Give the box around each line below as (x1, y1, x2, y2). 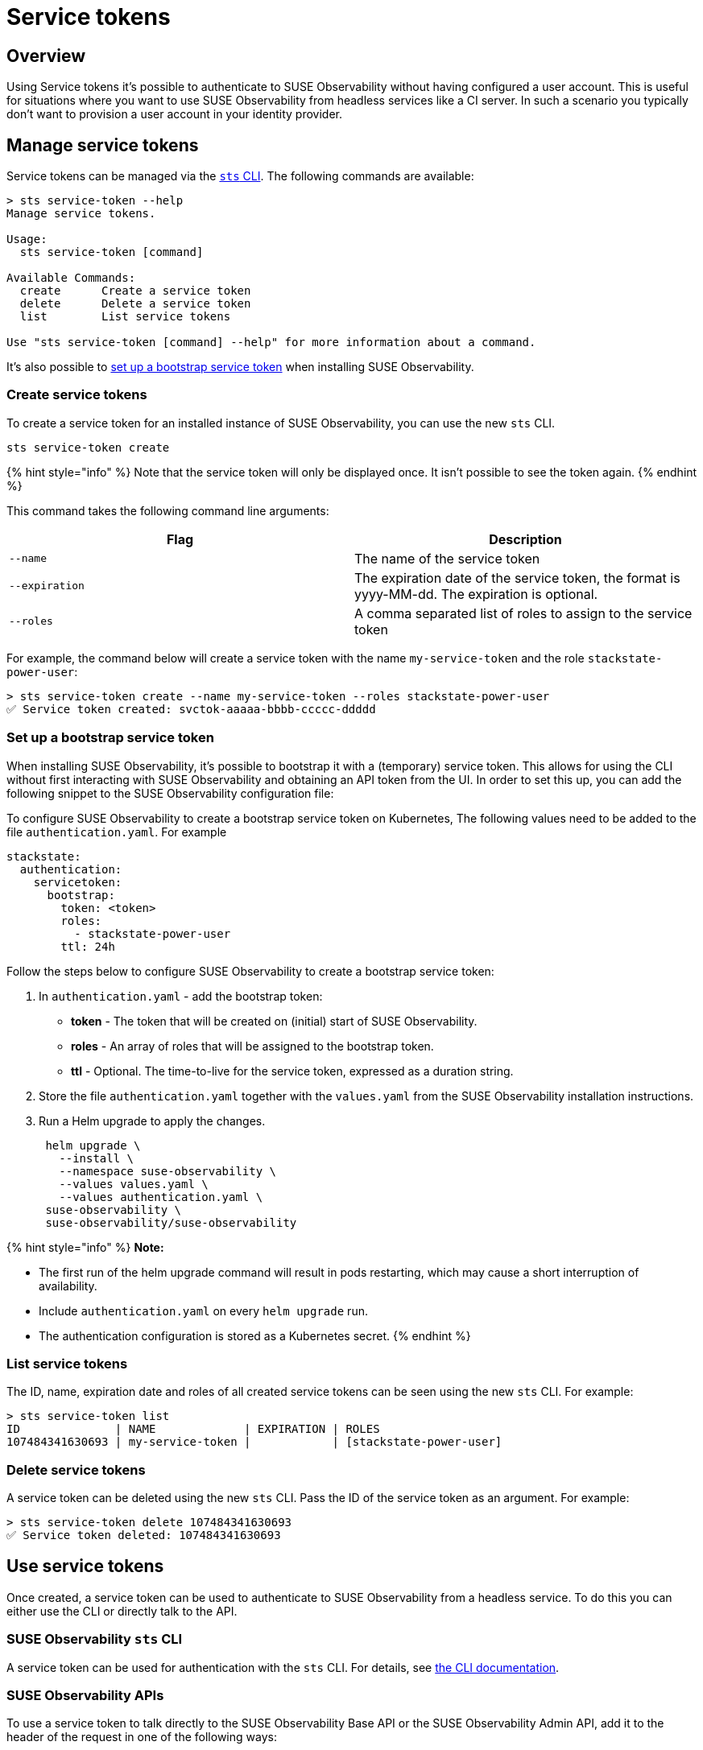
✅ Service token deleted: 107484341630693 (6, 1529, 281, 1542)
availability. (39, 1278, 97, 1293)
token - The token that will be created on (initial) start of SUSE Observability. (71, 1013, 478, 1028)
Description (489, 530, 562, 547)
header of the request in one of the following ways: (6, 1730, 277, 1744)
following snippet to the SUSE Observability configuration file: (6, 786, 334, 800)
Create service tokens (6, 386, 147, 403)
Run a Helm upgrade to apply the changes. (39, 1113, 266, 1128)
